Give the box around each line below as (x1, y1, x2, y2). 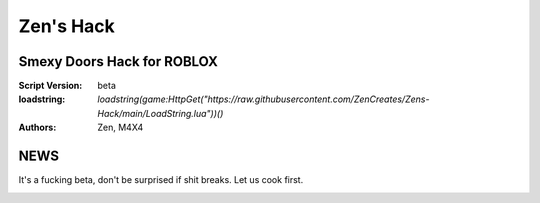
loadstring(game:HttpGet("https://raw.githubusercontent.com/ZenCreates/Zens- (97, 93, 430, 105)
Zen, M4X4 (97, 121, 144, 134)
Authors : (18, 121, 57, 134)
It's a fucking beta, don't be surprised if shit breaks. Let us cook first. (18, 174, 304, 186)
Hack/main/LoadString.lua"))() (97, 107, 224, 119)
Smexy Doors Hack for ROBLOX (18, 53, 219, 70)
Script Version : (18, 80, 83, 92)
